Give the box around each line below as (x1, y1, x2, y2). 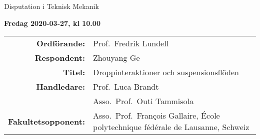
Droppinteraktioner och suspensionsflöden (93, 66, 239, 78)
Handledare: (36, 81, 85, 93)
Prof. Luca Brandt (93, 81, 159, 93)
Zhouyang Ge (93, 52, 140, 64)
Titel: (63, 66, 85, 78)
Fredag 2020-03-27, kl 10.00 (4, 17, 100, 28)
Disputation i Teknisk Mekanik (4, 1, 99, 11)
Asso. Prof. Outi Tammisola (93, 95, 194, 107)
